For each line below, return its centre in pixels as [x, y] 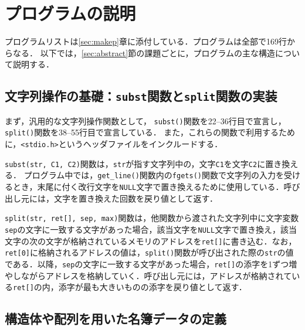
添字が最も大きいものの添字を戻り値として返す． [152, 287]
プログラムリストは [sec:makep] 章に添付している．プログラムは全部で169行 [146, 41]
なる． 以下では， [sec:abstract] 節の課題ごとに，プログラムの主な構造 [144, 52]
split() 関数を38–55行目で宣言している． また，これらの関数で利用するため [150, 132]
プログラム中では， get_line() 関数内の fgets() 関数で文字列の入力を [154, 175]
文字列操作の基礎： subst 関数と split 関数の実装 [141, 96]
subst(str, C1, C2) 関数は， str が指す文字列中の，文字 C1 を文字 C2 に [135, 163]
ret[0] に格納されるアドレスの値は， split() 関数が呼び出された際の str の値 [149, 252]
